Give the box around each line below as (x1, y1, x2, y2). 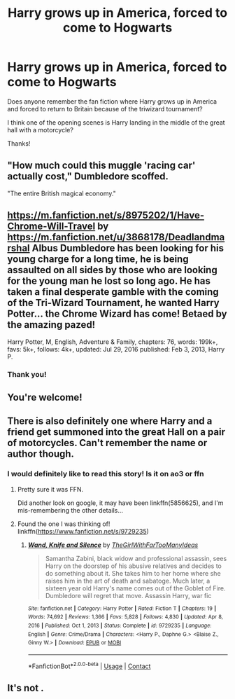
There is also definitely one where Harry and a (7, 415, 213, 427)
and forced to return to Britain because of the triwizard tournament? (7, 104, 203, 113)
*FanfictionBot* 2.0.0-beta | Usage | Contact (27, 660, 151, 670)
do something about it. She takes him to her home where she (45, 569, 222, 577)
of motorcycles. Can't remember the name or (7, 437, 208, 449)
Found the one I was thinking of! (17, 520, 111, 528)
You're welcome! (7, 391, 83, 403)
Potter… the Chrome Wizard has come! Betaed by (7, 308, 227, 320)
